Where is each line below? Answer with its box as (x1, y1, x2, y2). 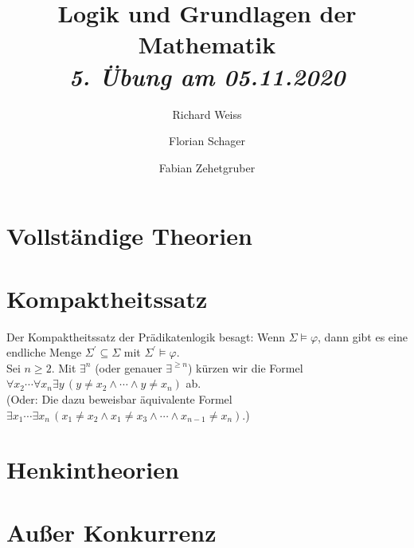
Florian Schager (169, 132, 245, 149)
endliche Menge (6, 344, 82, 361)
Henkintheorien (6, 453, 179, 486)
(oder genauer (95, 359, 162, 376)
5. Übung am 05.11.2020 (68, 59, 346, 93)
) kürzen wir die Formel (187, 359, 303, 376)
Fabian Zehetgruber (158, 159, 256, 175)
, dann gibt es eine (318, 328, 408, 345)
